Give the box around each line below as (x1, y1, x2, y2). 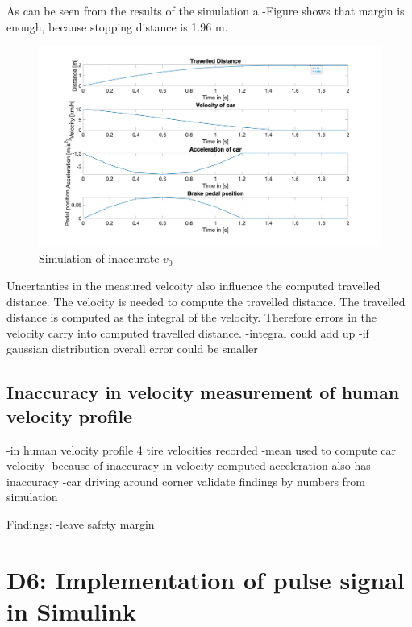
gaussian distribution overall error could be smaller (6, 340, 258, 357)
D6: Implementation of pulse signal (6, 563, 405, 596)
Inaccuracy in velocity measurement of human (6, 380, 400, 405)
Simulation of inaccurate (39, 250, 160, 267)
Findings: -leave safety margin (6, 515, 155, 532)
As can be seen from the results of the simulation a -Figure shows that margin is (6, 2, 405, 19)
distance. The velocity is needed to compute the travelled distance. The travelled (6, 293, 406, 309)
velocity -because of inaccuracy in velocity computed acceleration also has (6, 457, 371, 474)
